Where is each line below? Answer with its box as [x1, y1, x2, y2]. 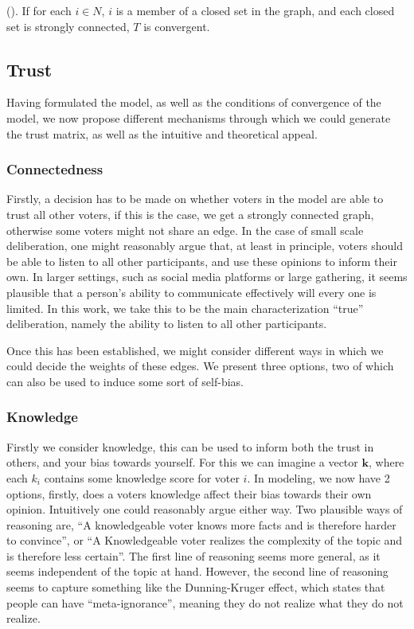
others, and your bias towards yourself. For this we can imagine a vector [6, 454, 358, 471]
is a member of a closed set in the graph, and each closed [115, 2, 395, 18]
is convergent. [143, 18, 210, 34]
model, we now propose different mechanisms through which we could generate [6, 109, 391, 126]
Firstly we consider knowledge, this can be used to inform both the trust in [6, 438, 374, 455]
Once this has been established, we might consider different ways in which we [6, 342, 384, 358]
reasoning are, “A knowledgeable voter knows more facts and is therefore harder [6, 516, 396, 533]
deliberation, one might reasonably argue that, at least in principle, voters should [6, 237, 403, 254]
